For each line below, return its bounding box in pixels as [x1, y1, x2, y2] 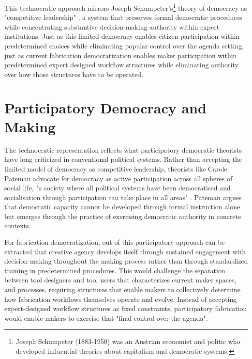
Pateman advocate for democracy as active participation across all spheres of [4, 173, 233, 183]
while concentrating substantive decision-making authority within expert [4, 21, 220, 31]
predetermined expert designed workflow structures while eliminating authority [4, 60, 238, 70]
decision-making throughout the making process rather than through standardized [4, 256, 248, 266]
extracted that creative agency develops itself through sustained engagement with [4, 246, 246, 256]
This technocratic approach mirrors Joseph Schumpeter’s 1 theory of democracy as [4, 1, 247, 13]
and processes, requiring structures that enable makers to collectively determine [4, 284, 240, 295]
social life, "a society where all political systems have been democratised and [4, 183, 231, 193]
